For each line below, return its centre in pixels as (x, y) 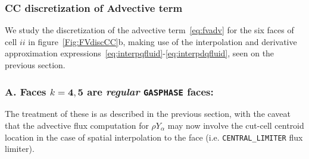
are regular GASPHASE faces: (150, 91)
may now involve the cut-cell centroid (236, 125)
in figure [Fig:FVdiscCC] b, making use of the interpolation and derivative (163, 41)
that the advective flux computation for (77, 125)
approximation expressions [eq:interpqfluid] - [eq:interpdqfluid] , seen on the (140, 53)
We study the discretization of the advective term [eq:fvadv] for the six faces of (149, 30)
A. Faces (26, 91)
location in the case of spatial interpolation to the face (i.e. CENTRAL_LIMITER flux (154, 137)
